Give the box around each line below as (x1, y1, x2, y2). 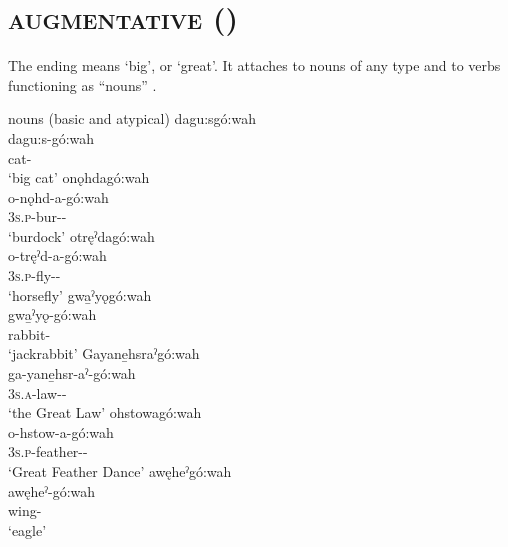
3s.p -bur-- (8, 206, 67, 227)
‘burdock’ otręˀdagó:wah (8, 225, 155, 246)
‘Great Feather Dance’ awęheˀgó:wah (8, 461, 232, 481)
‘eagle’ (8, 519, 47, 540)
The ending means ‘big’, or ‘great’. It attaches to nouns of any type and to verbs (8, 55, 501, 76)
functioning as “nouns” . (8, 74, 157, 95)
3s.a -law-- (8, 382, 67, 403)
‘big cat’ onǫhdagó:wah (8, 167, 150, 188)
